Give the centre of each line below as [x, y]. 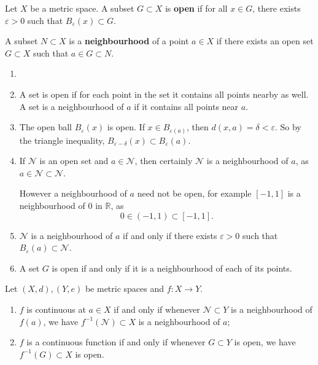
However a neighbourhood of [73, 193]
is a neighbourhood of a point [129, 41]
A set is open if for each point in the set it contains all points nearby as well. [164, 94]
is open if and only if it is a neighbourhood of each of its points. [172, 268]
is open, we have [265, 342]
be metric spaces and [125, 288]
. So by [288, 127]
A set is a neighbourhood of [72, 106]
